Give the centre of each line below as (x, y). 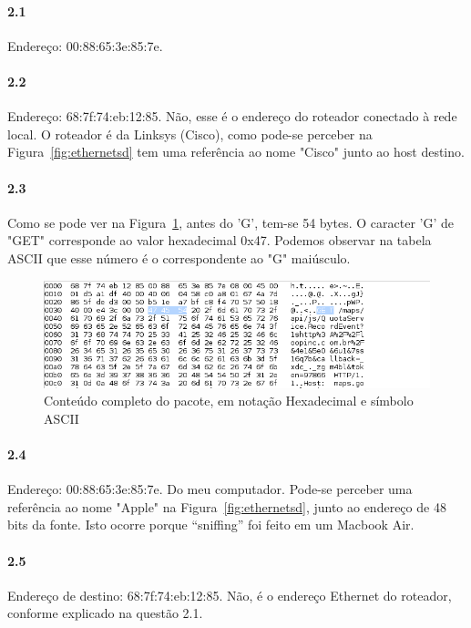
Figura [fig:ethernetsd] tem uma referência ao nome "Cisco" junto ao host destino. (236, 152)
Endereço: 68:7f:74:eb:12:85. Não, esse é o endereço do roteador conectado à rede (232, 116)
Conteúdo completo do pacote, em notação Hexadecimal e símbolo (229, 401)
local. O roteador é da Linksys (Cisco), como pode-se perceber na (190, 134)
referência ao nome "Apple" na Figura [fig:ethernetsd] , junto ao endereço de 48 (227, 506)
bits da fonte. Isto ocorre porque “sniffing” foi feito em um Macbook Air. (211, 525)
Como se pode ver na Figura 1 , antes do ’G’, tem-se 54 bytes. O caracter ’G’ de (231, 222)
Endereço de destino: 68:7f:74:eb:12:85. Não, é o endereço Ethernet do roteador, (230, 595)
